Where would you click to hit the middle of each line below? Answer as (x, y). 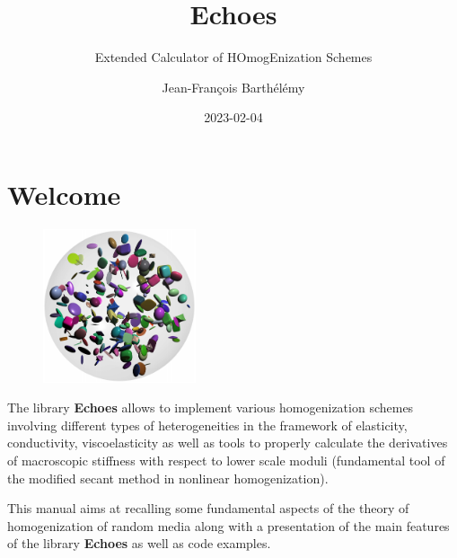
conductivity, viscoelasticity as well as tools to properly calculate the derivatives (228, 443)
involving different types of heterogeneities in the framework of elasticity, (207, 425)
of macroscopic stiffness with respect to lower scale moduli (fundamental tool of (226, 460)
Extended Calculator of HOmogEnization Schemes (233, 57)
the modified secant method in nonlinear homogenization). (168, 478)
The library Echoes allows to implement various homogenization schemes (211, 407)
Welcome (64, 194)
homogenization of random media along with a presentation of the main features (228, 525)
